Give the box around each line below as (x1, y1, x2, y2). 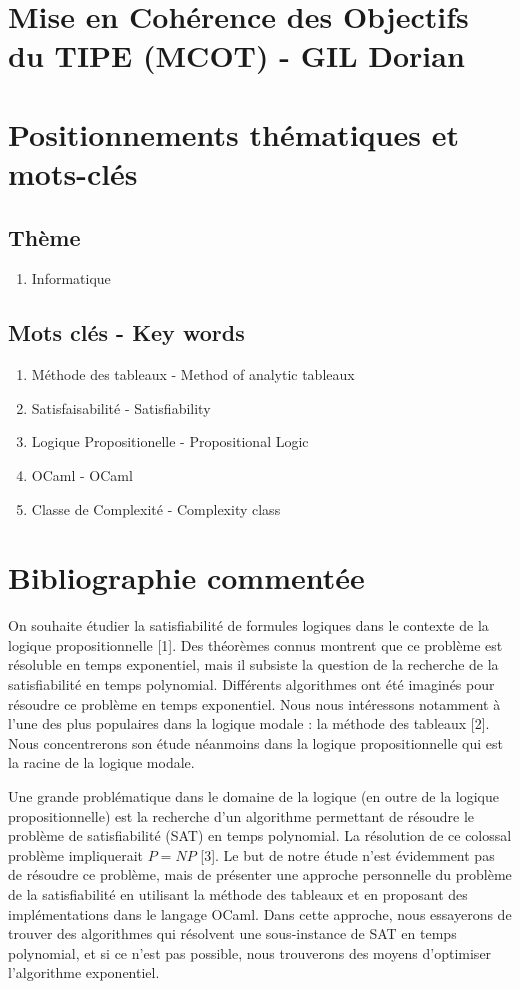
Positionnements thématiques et (8, 113, 459, 154)
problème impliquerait (8, 844, 144, 865)
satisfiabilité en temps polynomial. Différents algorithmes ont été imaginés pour (8, 674, 495, 694)
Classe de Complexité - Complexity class (31, 498, 281, 519)
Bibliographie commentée (8, 557, 365, 598)
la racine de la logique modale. (8, 752, 195, 773)
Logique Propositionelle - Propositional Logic (31, 431, 309, 452)
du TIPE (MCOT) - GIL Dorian (8, 35, 465, 76)
